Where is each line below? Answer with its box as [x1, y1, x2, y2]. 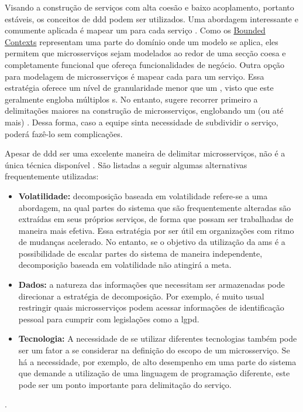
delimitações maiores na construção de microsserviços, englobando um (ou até [5, 104, 284, 117]
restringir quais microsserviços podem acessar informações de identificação [18, 301, 284, 314]
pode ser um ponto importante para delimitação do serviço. [18, 378, 232, 390]
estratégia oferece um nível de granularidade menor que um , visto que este [5, 81, 274, 94]
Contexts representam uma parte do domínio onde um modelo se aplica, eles [5, 35, 278, 47]
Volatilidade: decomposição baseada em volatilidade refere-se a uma [18, 189, 268, 202]
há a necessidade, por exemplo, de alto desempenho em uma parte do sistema [18, 355, 297, 367]
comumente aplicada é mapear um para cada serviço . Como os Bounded [5, 24, 266, 36]
